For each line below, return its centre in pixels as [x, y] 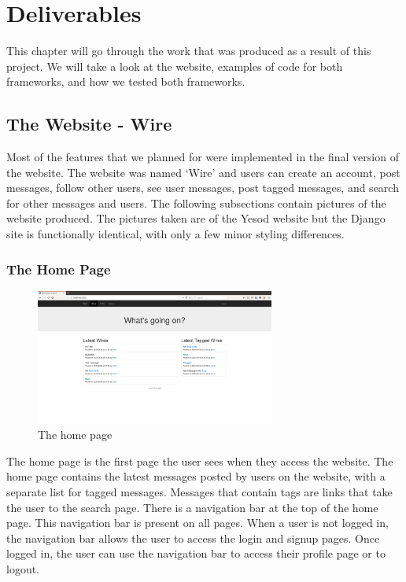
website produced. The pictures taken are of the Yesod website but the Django [196, 218]
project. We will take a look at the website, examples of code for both [175, 66]
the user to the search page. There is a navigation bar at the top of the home [192, 507]
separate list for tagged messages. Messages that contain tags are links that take [199, 491]
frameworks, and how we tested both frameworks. [126, 81]
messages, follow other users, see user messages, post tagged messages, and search [203, 188]
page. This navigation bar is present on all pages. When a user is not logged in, [197, 523]
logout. [23, 568]
